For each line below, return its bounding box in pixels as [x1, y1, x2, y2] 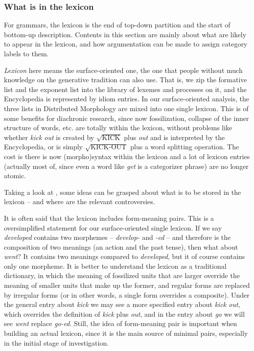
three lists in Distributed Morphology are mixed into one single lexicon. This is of [4, 103, 249, 113]
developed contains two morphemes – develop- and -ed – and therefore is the [4, 232, 231, 242]
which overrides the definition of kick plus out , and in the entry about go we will [4, 308, 245, 319]
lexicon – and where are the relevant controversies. [4, 196, 155, 207]
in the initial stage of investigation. [4, 337, 109, 348]
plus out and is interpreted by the [124, 132, 225, 142]
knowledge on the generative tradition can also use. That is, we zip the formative [4, 74, 247, 85]
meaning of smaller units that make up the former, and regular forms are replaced [4, 280, 250, 290]
